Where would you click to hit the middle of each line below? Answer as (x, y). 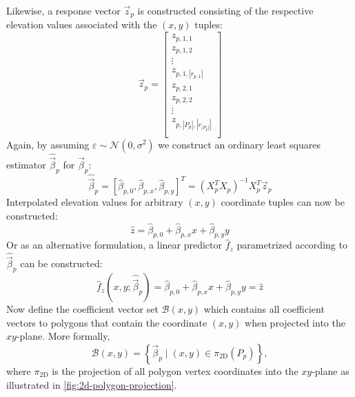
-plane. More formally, (63, 336)
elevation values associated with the (82, 25)
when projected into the (295, 322)
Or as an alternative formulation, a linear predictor (114, 245)
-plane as (331, 371)
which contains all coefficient (264, 309)
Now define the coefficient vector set (82, 309)
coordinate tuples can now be (283, 202)
